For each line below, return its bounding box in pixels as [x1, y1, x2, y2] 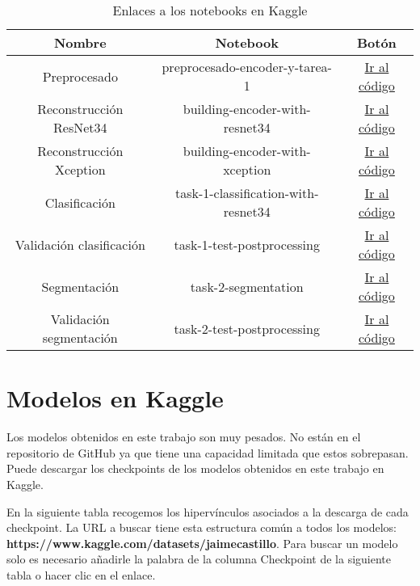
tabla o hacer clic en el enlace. [6, 566, 156, 583]
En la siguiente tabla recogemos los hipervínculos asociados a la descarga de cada [6, 503, 409, 520]
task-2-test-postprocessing [174, 318, 320, 338]
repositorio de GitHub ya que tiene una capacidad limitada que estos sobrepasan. [6, 444, 409, 461]
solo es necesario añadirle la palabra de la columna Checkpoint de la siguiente [6, 550, 392, 567]
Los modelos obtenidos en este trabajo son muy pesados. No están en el [6, 428, 361, 445]
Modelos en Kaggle [6, 382, 224, 415]
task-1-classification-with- [174, 183, 319, 202]
